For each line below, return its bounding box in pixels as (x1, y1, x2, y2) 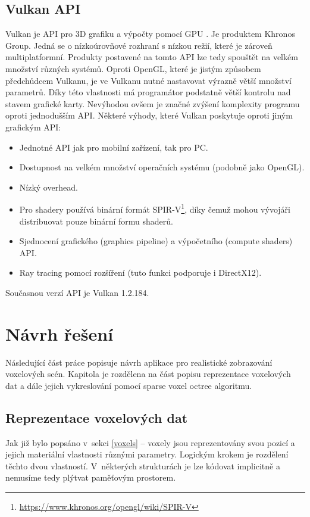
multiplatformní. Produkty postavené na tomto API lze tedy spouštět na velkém (5, 51, 298, 63)
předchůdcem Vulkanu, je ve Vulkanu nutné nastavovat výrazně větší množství (5, 74, 292, 86)
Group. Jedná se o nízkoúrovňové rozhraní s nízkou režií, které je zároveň (5, 39, 273, 51)
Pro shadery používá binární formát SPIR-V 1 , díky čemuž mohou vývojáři (19, 201, 290, 215)
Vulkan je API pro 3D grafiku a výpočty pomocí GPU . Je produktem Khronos (5, 27, 295, 40)
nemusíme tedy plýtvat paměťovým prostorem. (5, 471, 176, 484)
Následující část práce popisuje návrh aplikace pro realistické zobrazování (5, 356, 273, 368)
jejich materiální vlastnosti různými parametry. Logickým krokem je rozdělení (5, 448, 289, 460)
